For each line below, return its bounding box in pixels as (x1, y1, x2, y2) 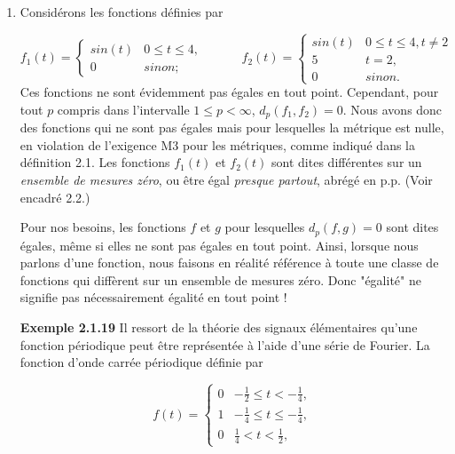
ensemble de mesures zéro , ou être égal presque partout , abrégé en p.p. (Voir (20, 171, 433, 189)
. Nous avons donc (342, 100, 443, 118)
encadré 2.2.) (20, 187, 90, 206)
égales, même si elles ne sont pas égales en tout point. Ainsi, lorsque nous (20, 235, 419, 254)
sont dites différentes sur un (271, 153, 422, 171)
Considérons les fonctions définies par (20, 3, 224, 20)
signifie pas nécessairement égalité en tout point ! (20, 288, 287, 307)
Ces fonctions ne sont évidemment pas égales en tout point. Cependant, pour (20, 83, 439, 101)
